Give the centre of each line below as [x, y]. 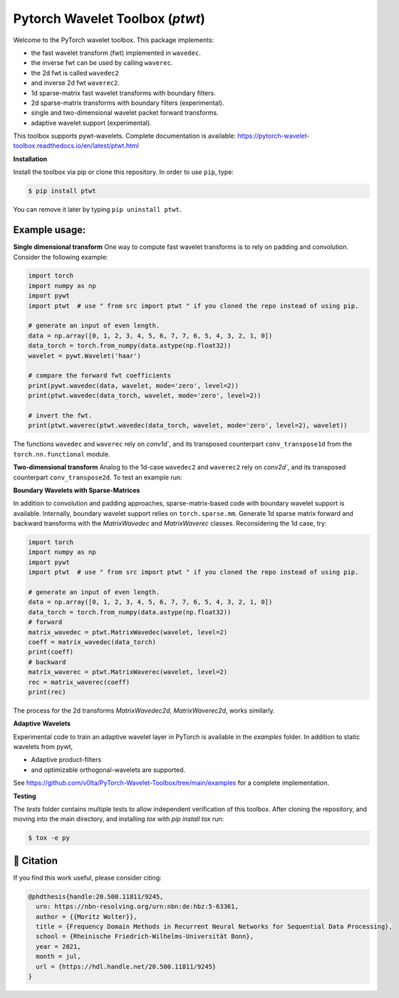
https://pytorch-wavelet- [274, 136]
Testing [25, 796]
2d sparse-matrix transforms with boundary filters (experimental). [128, 103]
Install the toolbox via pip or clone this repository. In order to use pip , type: [124, 172]
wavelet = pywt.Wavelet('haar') [85, 356]
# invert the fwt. [60, 415]
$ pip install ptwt [62, 191]
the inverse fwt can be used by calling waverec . [102, 63]
